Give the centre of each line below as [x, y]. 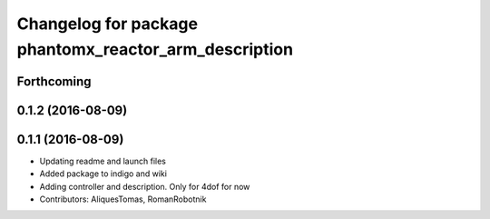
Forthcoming [54, 81]
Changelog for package [108, 24]
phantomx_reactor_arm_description [155, 49]
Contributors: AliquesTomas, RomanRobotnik [123, 199]
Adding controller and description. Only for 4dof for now [145, 186]
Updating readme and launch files [103, 161]
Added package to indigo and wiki [103, 174]
